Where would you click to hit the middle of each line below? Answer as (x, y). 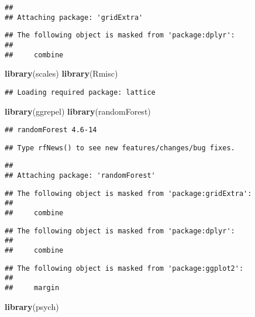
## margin (32, 288)
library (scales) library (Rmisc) (61, 73)
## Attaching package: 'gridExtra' (74, 17)
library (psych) (32, 306)
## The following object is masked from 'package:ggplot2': (124, 268)
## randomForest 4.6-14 (51, 130)
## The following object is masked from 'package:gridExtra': (128, 193)
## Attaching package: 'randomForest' (80, 176)
